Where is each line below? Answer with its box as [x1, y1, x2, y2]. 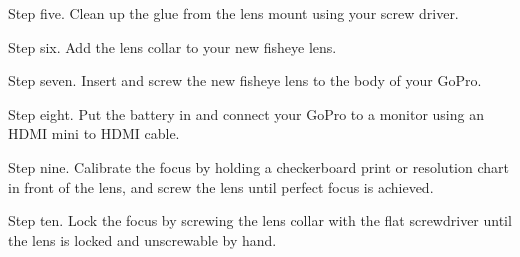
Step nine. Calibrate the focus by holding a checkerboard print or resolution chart [8, 156, 509, 177]
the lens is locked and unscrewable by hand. [8, 229, 277, 250]
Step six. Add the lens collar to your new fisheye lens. [8, 36, 337, 57]
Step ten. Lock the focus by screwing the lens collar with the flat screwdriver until [8, 210, 512, 231]
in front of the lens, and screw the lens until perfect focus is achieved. [8, 176, 434, 197]
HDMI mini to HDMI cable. [8, 123, 180, 144]
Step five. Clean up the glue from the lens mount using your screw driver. [8, 3, 459, 23]
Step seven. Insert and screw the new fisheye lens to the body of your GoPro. [8, 70, 482, 91]
